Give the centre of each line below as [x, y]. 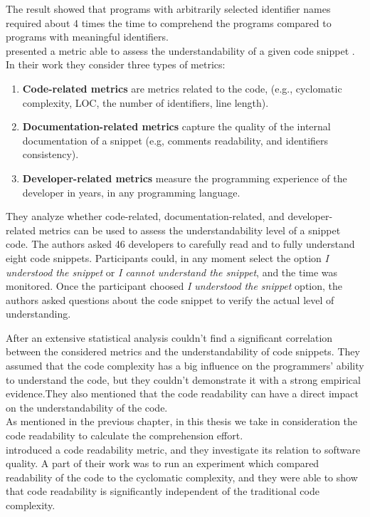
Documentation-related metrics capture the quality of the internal [176, 126]
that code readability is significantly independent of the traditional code [163, 491]
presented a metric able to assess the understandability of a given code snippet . [180, 50]
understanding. [38, 314]
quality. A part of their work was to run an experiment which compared [163, 463]
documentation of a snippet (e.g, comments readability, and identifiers [175, 140]
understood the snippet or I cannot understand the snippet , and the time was [172, 272]
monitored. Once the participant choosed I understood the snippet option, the [174, 286]
